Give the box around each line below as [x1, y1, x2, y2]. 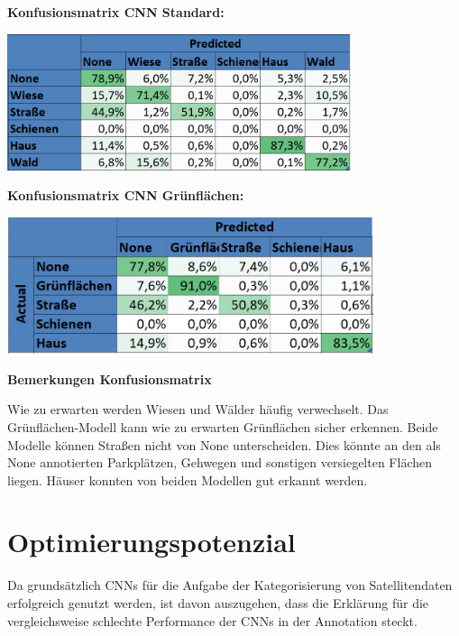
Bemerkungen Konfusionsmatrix [7, 369, 212, 388]
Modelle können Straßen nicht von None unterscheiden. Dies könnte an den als [7, 435, 441, 454]
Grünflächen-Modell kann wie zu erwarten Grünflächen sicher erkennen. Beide [7, 417, 438, 436]
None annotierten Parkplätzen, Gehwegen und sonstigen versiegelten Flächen [7, 453, 433, 472]
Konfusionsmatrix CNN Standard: [7, 3, 225, 21]
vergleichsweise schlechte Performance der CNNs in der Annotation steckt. [7, 611, 418, 630]
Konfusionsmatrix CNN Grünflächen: [7, 186, 244, 205]
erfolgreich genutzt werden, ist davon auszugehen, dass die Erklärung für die [7, 594, 429, 612]
